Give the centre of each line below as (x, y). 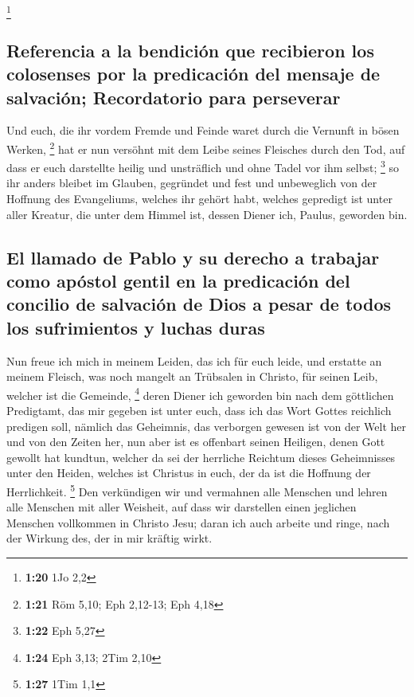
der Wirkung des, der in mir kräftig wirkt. (109, 538)
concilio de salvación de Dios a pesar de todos (199, 304)
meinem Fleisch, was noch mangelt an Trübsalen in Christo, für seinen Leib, (192, 376)
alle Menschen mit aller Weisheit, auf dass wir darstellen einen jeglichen (182, 507)
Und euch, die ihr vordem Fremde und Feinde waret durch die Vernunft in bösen (203, 130)
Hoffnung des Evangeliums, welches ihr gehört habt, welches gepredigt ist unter (199, 198)
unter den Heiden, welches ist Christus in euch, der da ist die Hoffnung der (189, 473)
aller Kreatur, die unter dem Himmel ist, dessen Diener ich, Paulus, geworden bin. (207, 214)
